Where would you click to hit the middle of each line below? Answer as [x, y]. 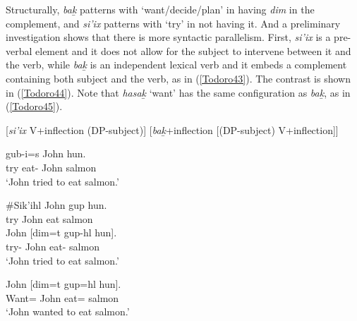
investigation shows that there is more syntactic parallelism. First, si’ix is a [168, 37]
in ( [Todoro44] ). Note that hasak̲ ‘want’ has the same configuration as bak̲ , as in [178, 92]
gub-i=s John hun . [46, 153]
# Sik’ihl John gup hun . [56, 205]
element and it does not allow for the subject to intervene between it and [193, 50]
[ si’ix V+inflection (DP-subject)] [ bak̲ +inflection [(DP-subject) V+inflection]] [172, 129]
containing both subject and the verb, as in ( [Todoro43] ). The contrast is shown [178, 78]
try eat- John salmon [51, 167]
